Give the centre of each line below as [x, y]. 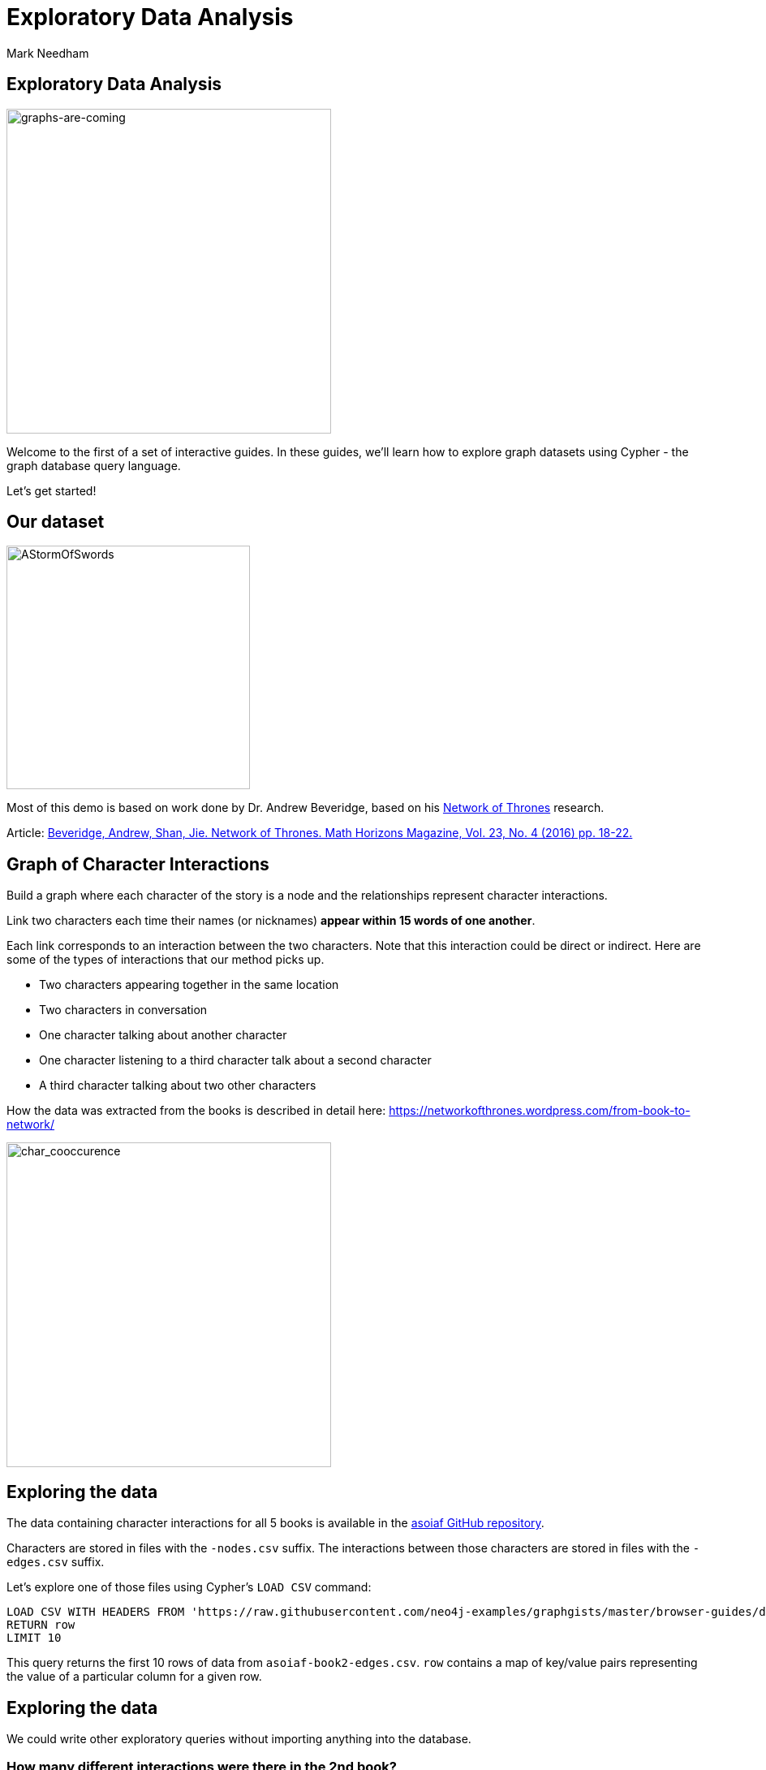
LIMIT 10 [34, 1638]
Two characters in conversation [123, 1010]
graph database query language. [94, 465]
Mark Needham [48, 53]
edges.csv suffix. [56, 1562]
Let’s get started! [52, 490]
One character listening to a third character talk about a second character [235, 1060]
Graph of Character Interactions [138, 864]
